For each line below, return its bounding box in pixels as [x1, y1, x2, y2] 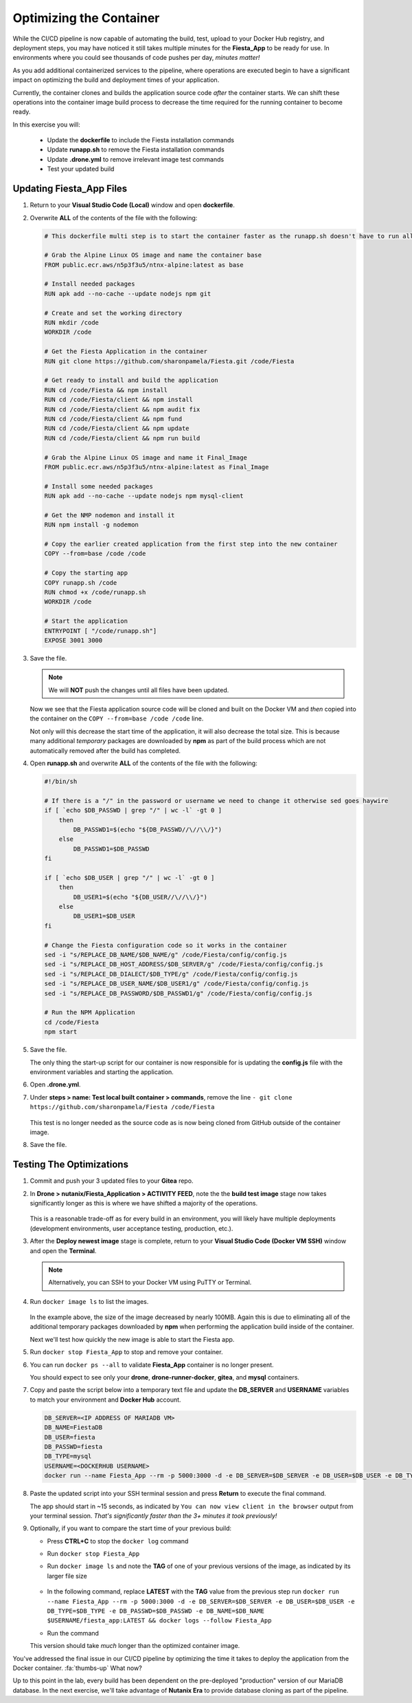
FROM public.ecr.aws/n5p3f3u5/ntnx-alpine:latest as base [44, 261, 244, 268]
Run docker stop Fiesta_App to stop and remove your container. [30, 1348, 223, 1356]
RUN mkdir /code [44, 319, 100, 327]
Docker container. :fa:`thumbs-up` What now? [12, 1664, 142, 1672]
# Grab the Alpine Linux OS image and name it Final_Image [44, 453, 247, 461]
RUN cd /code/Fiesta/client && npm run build [44, 434, 201, 442]
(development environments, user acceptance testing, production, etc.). [30, 1224, 233, 1232]
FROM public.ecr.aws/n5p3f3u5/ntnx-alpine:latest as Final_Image [44, 463, 269, 471]
